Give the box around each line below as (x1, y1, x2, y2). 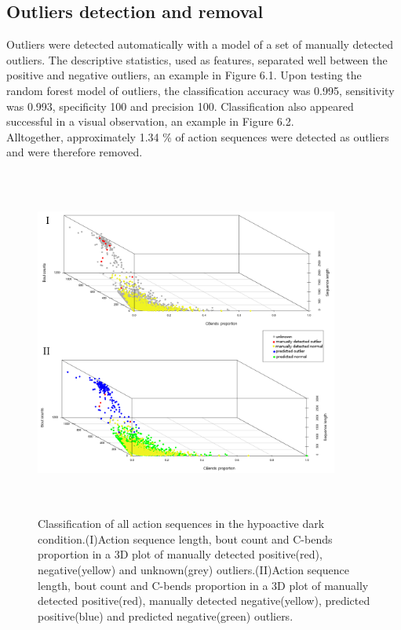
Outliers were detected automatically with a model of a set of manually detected (6, 36, 393, 53)
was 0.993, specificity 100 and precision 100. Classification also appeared (6, 97, 354, 114)
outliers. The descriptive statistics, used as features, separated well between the (6, 51, 388, 68)
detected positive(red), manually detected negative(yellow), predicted (38, 592, 370, 609)
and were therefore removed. (6, 144, 143, 160)
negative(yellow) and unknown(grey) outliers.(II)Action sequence (38, 561, 349, 577)
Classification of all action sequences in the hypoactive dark (38, 515, 325, 532)
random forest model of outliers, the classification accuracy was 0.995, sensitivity (6, 82, 395, 98)
